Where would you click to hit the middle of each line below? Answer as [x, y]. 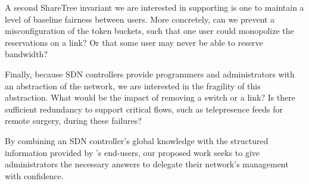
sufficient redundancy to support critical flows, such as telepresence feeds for [144, 109]
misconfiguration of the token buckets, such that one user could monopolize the [149, 31]
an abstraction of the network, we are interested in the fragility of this [133, 85]
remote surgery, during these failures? [73, 121]
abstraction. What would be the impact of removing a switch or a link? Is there [150, 97]
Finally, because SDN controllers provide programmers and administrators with [150, 74]
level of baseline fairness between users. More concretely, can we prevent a [140, 19]
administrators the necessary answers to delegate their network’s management [147, 164]
